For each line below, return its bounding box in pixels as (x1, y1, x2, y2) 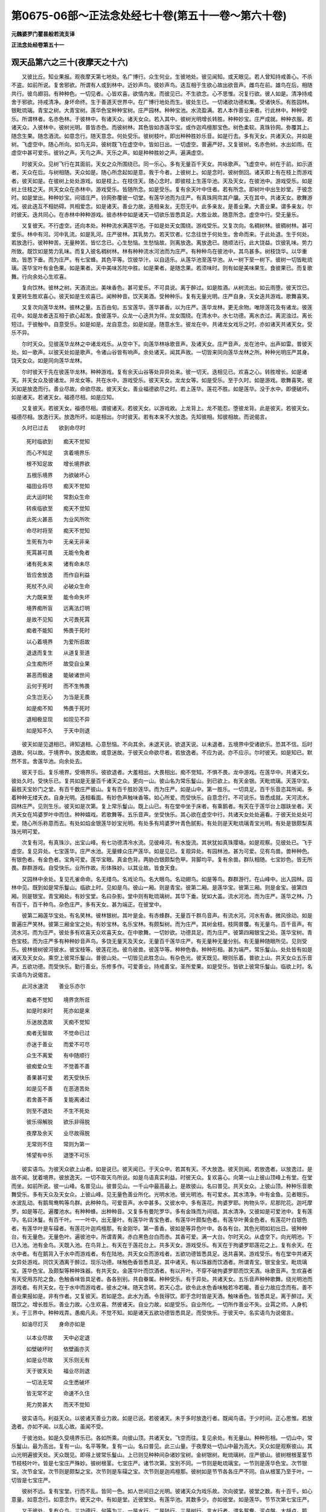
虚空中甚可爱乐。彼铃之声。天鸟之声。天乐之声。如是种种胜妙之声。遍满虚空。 (11, 149, 207, 157)
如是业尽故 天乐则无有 (26, 1357, 90, 1364)
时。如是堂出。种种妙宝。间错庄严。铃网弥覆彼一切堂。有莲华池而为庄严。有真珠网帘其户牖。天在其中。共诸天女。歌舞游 (11, 194, 313, 201)
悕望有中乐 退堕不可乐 (26, 1152, 90, 1159)
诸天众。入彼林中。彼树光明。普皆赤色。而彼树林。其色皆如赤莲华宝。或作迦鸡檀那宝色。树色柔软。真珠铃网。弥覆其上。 (11, 124, 313, 131)
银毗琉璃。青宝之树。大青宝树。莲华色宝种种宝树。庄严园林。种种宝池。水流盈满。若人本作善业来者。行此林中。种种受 (11, 106, 307, 114)
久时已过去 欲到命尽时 (21, 424, 86, 432)
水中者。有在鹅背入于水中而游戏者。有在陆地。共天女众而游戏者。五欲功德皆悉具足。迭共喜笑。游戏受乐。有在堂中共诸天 (11, 1250, 313, 1257)
